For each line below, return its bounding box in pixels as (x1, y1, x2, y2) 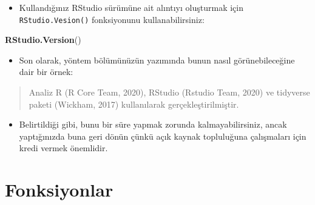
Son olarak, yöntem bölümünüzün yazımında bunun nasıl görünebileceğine (19, 53, 295, 66)
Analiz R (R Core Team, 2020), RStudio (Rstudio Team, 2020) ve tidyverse (29, 86, 310, 99)
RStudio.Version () (5, 33, 81, 46)
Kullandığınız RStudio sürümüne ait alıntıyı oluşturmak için (19, 1, 243, 13)
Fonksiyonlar (5, 177, 113, 202)
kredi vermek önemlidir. (19, 142, 108, 154)
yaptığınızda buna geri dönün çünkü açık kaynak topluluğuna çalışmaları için (19, 129, 307, 142)
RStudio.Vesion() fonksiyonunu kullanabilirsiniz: (19, 13, 205, 25)
